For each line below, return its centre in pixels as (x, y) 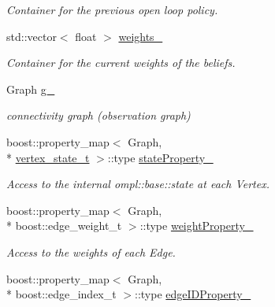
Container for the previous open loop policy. (112, 9)
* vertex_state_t (48, 157)
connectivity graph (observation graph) (98, 115)
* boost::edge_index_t (61, 294)
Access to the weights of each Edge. (91, 252)
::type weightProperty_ (197, 226)
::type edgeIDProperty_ (193, 294)
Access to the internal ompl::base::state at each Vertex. (138, 184)
